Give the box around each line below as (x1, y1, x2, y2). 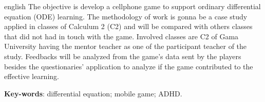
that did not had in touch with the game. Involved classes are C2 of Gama (4, 31, 239, 41)
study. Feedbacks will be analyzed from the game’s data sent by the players (4, 50, 241, 61)
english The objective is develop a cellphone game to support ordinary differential (4, 1, 261, 11)
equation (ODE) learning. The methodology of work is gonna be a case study (4, 11, 248, 21)
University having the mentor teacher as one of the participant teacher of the (4, 41, 247, 52)
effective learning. (4, 71, 59, 82)
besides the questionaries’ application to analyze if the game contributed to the (4, 61, 253, 71)
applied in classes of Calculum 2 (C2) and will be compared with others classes (4, 21, 253, 32)
